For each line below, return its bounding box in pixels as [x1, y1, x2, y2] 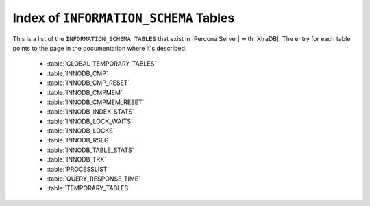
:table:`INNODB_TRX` [47, 155, 106, 164]
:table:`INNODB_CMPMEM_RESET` [47, 98, 145, 106]
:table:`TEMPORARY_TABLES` [47, 184, 130, 192]
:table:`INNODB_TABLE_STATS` [47, 146, 134, 154]
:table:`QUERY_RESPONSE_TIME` [47, 175, 140, 183]
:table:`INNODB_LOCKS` [47, 127, 116, 135]
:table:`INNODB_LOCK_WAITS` [47, 117, 134, 125]
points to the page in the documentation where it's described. [12, 44, 187, 52]
